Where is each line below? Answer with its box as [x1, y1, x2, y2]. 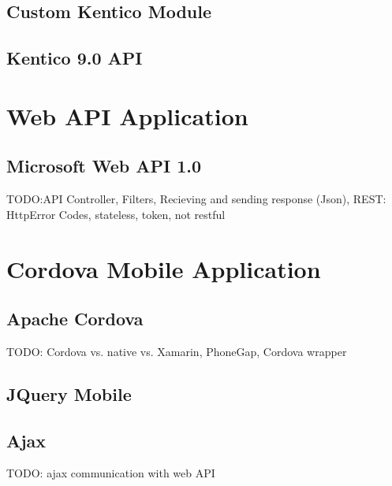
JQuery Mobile [6, 381, 132, 406]
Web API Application [6, 99, 248, 132]
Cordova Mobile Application [6, 252, 321, 284]
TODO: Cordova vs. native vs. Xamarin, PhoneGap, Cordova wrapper [6, 343, 347, 359]
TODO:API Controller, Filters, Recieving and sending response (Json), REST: [6, 191, 386, 207]
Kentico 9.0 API [6, 46, 143, 70]
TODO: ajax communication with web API [6, 465, 215, 481]
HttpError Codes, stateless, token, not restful [6, 206, 226, 222]
